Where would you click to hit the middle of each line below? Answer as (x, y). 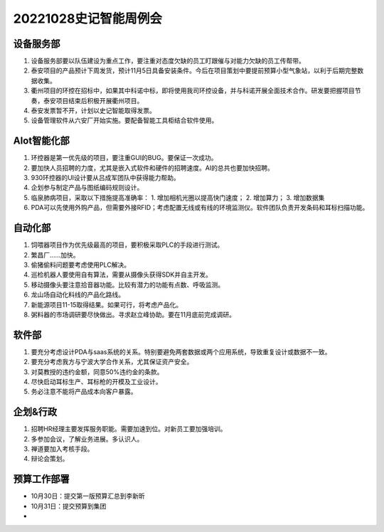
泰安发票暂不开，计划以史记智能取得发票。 (93, 111)
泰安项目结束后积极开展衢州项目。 (93, 100)
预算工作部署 (41, 479)
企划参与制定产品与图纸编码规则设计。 (87, 188)
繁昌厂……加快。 (55, 255)
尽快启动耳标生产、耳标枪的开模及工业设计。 (96, 381)
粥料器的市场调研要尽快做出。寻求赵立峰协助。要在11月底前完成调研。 (133, 314)
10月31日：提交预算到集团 (69, 506)
